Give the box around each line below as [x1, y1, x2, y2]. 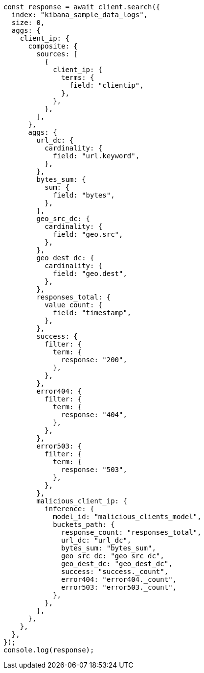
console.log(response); [3, 646, 94, 654]
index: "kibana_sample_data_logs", [11, 11, 148, 19]
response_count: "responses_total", [61, 528, 202, 536]
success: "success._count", [61, 568, 169, 575]
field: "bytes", [53, 191, 115, 199]
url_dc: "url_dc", [61, 536, 132, 544]
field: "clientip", [69, 81, 144, 89]
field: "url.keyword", [53, 152, 140, 160]
